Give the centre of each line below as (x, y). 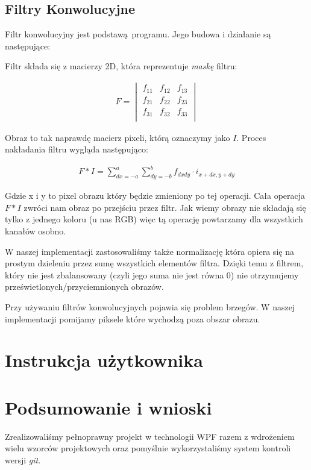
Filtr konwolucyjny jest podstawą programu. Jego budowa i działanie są (138, 34)
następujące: (28, 45)
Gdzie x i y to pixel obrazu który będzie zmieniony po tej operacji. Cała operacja (155, 196)
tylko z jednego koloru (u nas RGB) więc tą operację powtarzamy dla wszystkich (154, 219)
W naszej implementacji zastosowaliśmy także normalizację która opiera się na (149, 251)
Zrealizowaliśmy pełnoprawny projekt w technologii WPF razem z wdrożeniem (150, 436)
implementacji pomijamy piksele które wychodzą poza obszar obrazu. (133, 318)
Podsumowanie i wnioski (108, 407)
